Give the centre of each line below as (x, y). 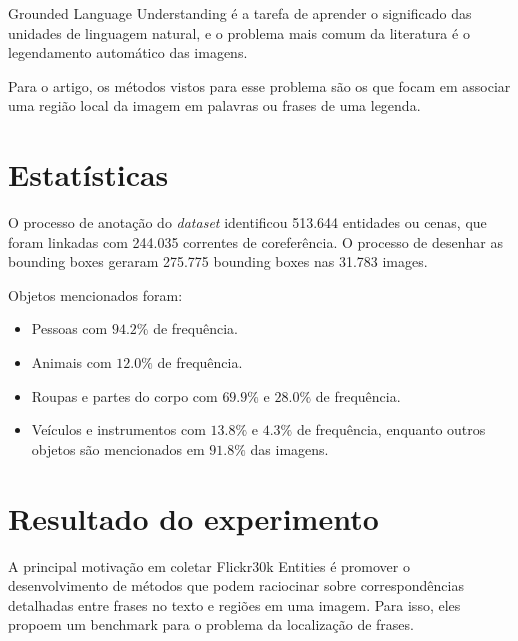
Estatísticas (88, 174)
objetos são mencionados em (118, 448)
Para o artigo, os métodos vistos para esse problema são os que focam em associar (259, 85)
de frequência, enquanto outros (391, 429)
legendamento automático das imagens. (128, 52)
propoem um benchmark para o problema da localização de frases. (211, 624)
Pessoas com (69, 328)
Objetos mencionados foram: (95, 294)
